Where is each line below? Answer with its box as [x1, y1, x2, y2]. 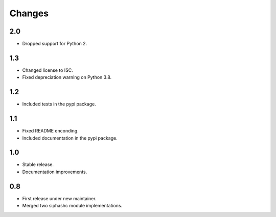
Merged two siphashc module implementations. [22, 203, 123, 209]
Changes [9, 8, 49, 19]
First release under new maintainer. [22, 195, 97, 201]
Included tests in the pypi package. [22, 101, 97, 107]
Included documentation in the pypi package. [22, 135, 118, 141]
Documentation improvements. [22, 169, 87, 175]
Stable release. [22, 161, 54, 168]
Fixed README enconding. [22, 128, 79, 134]
